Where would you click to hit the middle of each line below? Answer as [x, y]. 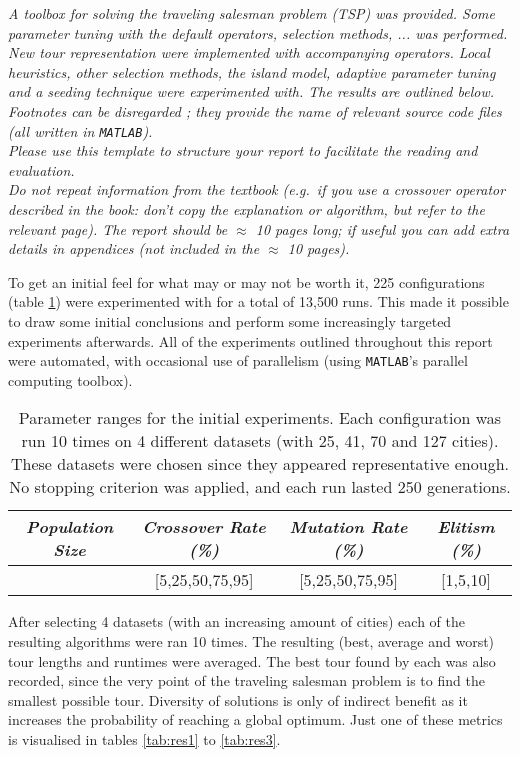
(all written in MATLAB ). [80, 130]
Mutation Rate [348, 527]
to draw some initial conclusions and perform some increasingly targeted [230, 320]
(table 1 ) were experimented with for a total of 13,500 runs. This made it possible [258, 301]
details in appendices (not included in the [134, 248]
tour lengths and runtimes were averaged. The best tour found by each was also [252, 660]
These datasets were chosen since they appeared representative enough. [260, 464]
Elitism [466, 527]
